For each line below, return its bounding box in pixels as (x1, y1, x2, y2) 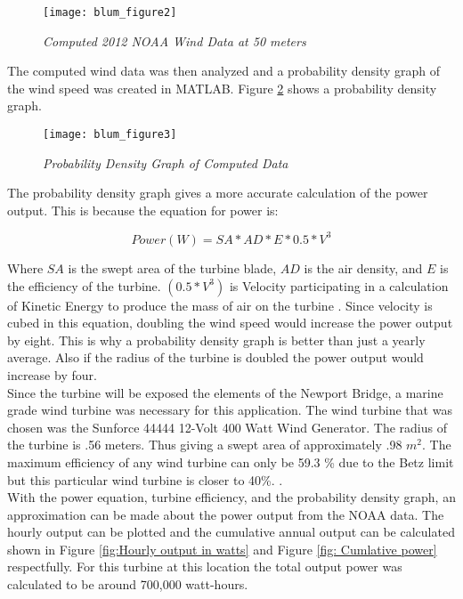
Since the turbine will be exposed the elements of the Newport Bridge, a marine (7, 383, 443, 401)
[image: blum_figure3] (43, 128, 177, 142)
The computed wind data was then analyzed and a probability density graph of (7, 61, 440, 80)
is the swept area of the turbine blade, (68, 258, 277, 277)
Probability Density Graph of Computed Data (43, 153, 288, 172)
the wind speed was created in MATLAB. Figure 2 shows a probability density (7, 78, 437, 97)
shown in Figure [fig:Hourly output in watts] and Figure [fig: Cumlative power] (7, 539, 437, 558)
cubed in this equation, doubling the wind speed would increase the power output (7, 313, 453, 332)
